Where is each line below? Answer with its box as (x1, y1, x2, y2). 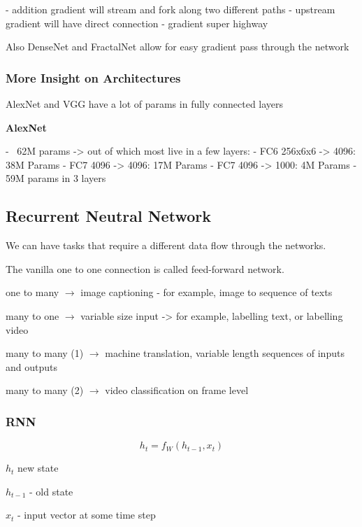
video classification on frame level (105, 383, 249, 398)
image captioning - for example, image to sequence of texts (80, 285, 333, 300)
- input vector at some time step (17, 507, 156, 522)
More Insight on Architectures (6, 69, 181, 86)
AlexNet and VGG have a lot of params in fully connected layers (6, 97, 284, 111)
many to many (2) (6, 383, 84, 398)
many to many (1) (6, 346, 84, 360)
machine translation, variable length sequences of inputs (105, 346, 345, 360)
